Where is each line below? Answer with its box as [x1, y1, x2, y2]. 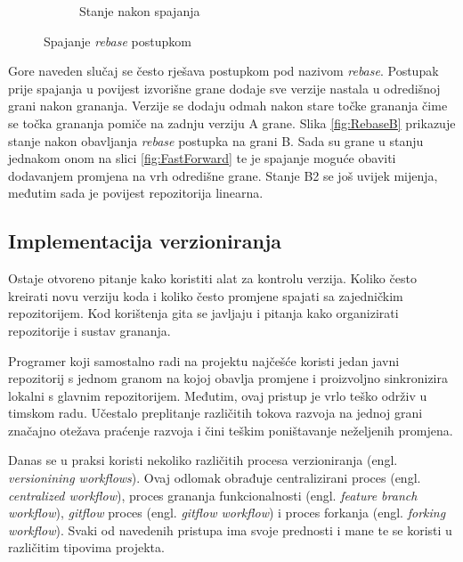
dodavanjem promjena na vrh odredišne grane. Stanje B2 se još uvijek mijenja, [8, 166, 438, 184]
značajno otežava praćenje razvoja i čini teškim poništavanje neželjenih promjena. [8, 420, 453, 439]
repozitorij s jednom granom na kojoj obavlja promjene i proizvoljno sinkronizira [8, 369, 449, 387]
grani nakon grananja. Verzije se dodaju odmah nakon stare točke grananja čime [8, 96, 448, 115]
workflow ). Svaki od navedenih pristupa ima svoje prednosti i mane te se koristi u [8, 520, 452, 539]
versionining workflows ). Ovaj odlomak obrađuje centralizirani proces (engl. [8, 468, 421, 487]
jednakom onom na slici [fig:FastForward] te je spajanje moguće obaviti [8, 149, 396, 167]
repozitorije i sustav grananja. [8, 321, 171, 339]
